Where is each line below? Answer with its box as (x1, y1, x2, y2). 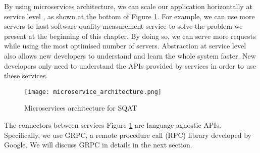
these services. (4, 70, 48, 81)
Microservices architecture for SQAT (24, 103, 137, 113)
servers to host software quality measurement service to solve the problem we (4, 21, 243, 31)
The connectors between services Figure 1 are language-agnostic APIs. (4, 120, 221, 130)
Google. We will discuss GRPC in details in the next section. (4, 139, 192, 150)
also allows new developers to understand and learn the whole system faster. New (4, 50, 256, 61)
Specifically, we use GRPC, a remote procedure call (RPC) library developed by (4, 129, 251, 140)
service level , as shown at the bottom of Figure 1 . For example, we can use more (4, 11, 255, 21)
